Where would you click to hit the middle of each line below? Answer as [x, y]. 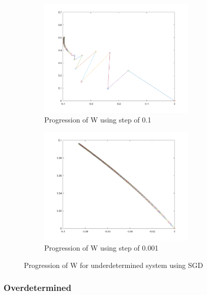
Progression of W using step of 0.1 [98, 120]
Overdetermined [38, 288]
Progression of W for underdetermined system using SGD [114, 265]
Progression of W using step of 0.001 [101, 247]
